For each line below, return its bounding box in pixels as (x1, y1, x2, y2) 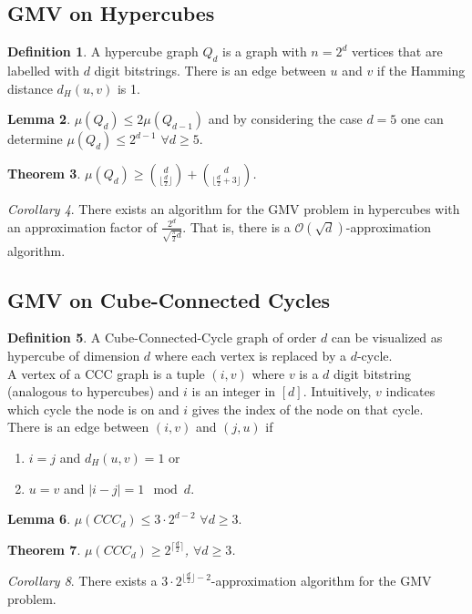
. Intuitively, (303, 382, 372, 401)
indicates (385, 382, 436, 401)
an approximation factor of (7, 217, 158, 236)
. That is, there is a (182, 217, 291, 236)
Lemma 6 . (7, 509, 71, 528)
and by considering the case (208, 109, 363, 128)
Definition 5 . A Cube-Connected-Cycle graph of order (7, 328, 317, 347)
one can (401, 109, 444, 128)
